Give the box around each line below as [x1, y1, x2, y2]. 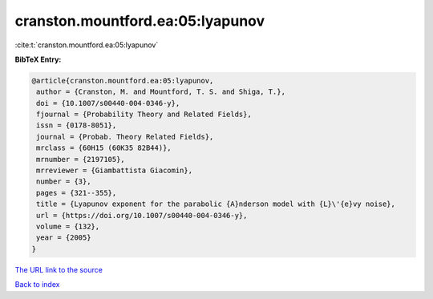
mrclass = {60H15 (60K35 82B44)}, [36, 143, 172, 152]
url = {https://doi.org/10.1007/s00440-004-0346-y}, [36, 211, 248, 220]
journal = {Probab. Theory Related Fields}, [36, 132, 214, 141]
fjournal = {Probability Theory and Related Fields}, [36, 110, 252, 119]
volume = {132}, [36, 222, 100, 231]
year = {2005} [36, 233, 91, 242]
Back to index [14, 280, 60, 289]
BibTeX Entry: [14, 55, 62, 64]
